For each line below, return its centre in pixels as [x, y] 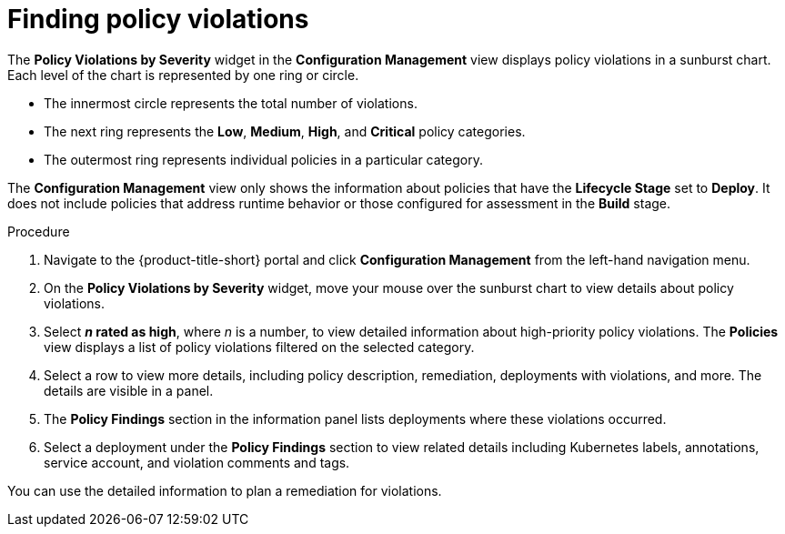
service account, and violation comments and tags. [197, 462]
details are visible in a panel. [129, 390]
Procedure [39, 231]
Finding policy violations [158, 19]
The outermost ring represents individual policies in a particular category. [263, 159]
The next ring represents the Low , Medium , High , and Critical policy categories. [285, 131]
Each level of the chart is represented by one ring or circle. [183, 75]
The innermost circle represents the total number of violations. [231, 103]
